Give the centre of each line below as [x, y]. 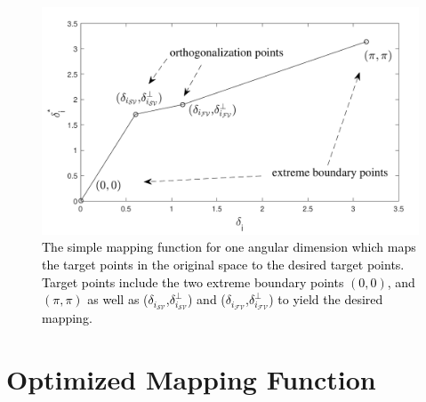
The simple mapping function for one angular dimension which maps [229, 247]
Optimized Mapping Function [191, 379]
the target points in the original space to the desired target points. [223, 265]
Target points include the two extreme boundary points [193, 281]
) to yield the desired [326, 299]
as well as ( [118, 299]
